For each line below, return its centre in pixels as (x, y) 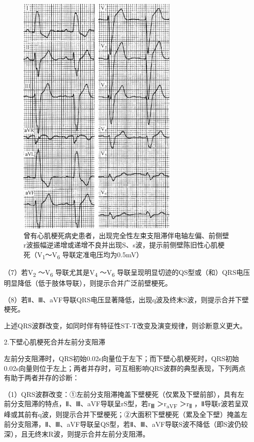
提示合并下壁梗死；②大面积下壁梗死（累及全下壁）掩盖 (151, 414)
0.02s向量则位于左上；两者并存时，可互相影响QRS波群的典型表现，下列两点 (125, 368)
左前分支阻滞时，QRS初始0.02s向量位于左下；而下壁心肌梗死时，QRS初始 (122, 358)
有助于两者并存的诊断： (42, 378)
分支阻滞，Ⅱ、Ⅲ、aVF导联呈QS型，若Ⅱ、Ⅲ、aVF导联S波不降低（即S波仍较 (129, 424)
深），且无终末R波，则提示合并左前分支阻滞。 (77, 433)
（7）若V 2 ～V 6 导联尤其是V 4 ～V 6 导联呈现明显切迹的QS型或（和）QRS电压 (127, 272)
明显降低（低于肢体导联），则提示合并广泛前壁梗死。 (88, 283)
